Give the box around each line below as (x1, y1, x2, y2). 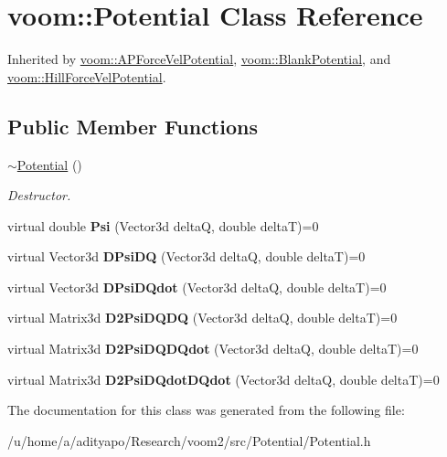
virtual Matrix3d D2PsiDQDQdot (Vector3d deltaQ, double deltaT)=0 (7, 339, 419, 358)
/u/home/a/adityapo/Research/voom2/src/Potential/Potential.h (7, 430, 371, 450)
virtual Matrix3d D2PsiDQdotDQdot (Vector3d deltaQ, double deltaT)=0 (7, 369, 440, 388)
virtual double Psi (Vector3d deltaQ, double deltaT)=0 (7, 216, 319, 235)
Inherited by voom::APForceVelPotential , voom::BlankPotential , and (7, 49, 391, 69)
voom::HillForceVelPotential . (7, 67, 166, 86)
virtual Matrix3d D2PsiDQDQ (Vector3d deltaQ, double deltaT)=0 (7, 308, 398, 327)
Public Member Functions (7, 112, 258, 140)
